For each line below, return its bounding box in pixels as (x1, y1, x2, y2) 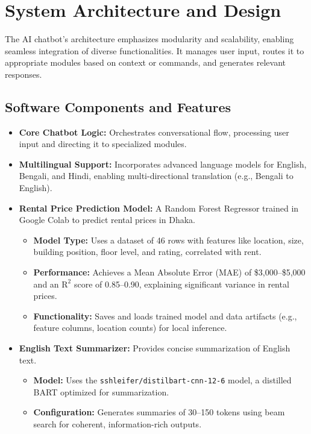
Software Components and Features (5, 97, 231, 116)
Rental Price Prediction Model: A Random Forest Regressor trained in (19, 201, 299, 214)
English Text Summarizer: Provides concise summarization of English (19, 342, 291, 354)
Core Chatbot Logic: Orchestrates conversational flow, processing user (19, 125, 289, 138)
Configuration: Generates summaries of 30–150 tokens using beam (33, 406, 285, 418)
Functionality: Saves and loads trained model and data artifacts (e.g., (33, 309, 297, 322)
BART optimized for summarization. (33, 385, 169, 398)
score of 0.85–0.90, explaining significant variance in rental (74, 277, 289, 290)
